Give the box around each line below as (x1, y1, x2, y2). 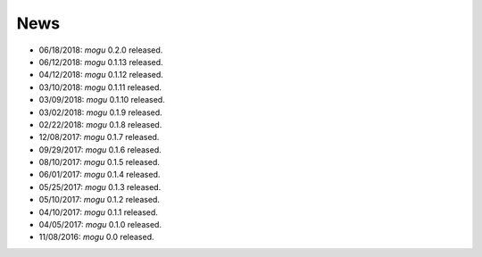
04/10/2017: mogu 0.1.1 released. (38, 206, 158, 218)
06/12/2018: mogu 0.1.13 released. (38, 56, 164, 67)
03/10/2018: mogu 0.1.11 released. (38, 81, 162, 93)
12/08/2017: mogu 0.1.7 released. (38, 132, 160, 143)
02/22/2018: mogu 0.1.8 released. (38, 119, 162, 129)
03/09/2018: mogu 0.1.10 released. (38, 95, 165, 105)
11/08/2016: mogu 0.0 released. (38, 232, 155, 243)
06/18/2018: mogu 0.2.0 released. (38, 45, 163, 55)
